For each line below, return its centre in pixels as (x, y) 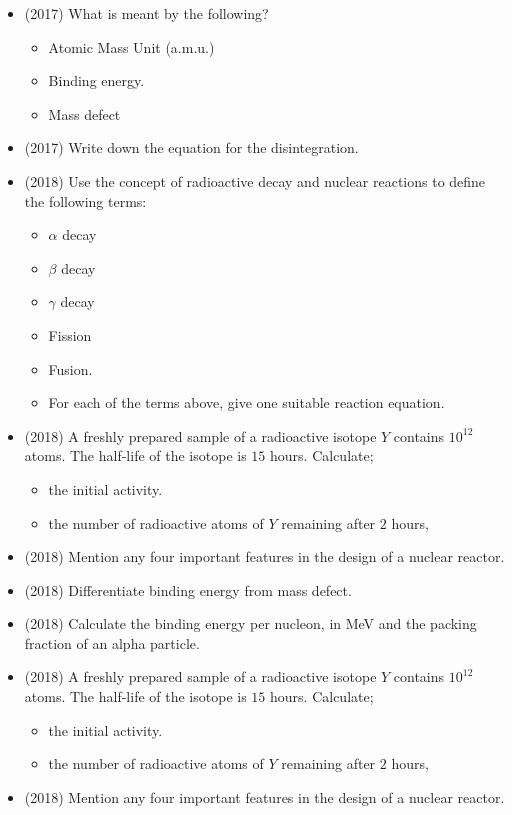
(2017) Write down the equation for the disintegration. (191, 147)
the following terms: (85, 200)
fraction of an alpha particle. (112, 642)
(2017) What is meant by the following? (146, 13)
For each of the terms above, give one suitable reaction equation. (246, 402)
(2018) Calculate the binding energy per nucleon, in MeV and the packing (250, 623)
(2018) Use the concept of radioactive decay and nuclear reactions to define (255, 180)
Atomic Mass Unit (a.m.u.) (131, 46)
